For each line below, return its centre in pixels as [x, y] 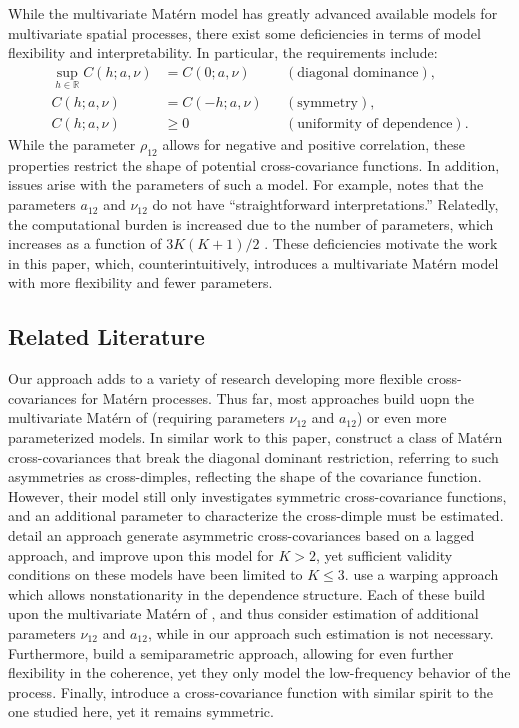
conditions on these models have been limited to [155, 574]
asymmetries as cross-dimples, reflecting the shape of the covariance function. [245, 476]
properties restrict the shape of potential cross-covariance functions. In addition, [254, 164]
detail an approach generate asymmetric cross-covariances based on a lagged [241, 535]
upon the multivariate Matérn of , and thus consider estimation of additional [243, 613]
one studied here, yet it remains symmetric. [141, 711]
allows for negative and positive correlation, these [313, 144]
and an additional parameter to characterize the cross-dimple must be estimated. [256, 515]
